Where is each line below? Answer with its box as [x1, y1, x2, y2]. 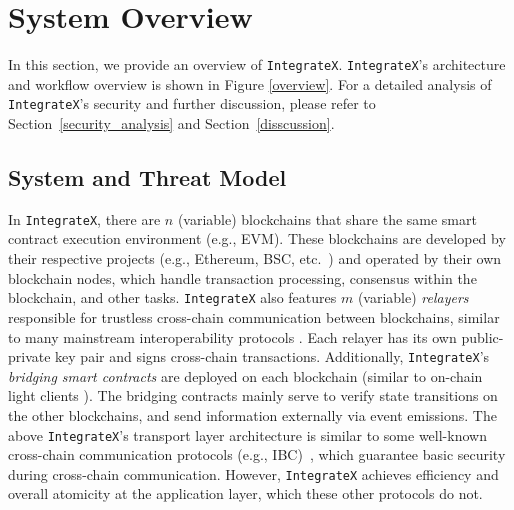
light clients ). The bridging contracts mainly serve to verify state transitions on [8, 385, 498, 406]
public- [461, 326, 504, 347]
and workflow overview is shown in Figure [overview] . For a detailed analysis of [8, 73, 492, 94]
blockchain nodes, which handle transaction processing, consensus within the [8, 267, 477, 288]
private [8, 346, 51, 367]
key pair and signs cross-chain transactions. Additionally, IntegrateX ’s [55, 346, 490, 367]
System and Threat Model [8, 162, 287, 193]
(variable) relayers [357, 287, 469, 308]
